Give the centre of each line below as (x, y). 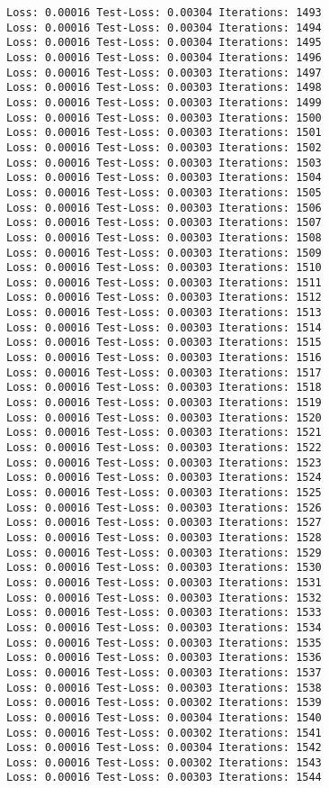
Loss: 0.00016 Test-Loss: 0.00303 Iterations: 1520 (164, 417)
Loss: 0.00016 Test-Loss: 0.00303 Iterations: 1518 (164, 388)
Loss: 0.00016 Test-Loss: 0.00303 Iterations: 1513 (164, 313)
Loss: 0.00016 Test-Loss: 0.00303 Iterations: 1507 (164, 223)
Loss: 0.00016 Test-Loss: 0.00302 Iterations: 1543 (164, 762)
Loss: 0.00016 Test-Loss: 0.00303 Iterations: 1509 (164, 253)
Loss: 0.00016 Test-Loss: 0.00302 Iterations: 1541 (164, 733)
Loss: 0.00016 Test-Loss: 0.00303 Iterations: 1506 (164, 208)
